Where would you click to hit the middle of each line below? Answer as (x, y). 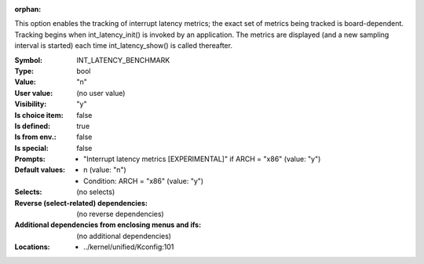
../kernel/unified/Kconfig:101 (129, 247)
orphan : (28, 9)
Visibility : (31, 104)
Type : (24, 71)
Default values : (40, 170)
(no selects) (96, 192)
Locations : (32, 247)
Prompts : (30, 159)
